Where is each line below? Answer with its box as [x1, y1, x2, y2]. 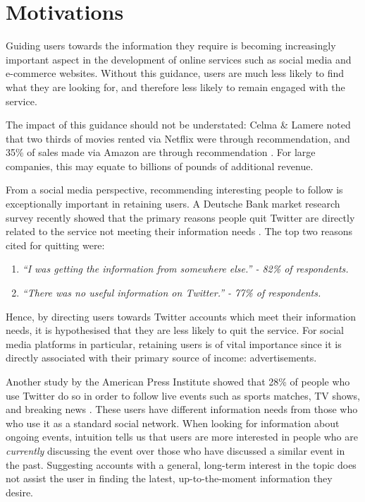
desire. [6, 484, 34, 499]
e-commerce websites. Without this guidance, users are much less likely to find [6, 66, 345, 80]
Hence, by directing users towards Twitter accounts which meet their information [6, 309, 357, 323]
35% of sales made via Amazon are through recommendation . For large [6, 145, 316, 160]
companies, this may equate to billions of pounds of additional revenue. [6, 158, 314, 173]
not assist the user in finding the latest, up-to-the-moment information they [6, 471, 333, 486]
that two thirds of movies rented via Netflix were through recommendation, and [6, 131, 350, 145]
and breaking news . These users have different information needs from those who [6, 402, 358, 417]
